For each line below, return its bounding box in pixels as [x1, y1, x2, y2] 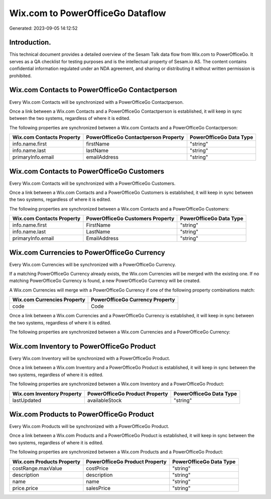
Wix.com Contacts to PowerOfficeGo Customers [9, 167, 165, 176]
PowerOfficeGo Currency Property [91, 296, 175, 303]
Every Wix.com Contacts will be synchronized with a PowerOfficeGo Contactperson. [9, 99, 184, 105]
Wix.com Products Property [12, 458, 80, 465]
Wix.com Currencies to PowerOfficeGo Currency [9, 248, 166, 257]
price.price [12, 484, 38, 491]
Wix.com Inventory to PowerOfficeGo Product [9, 342, 156, 350]
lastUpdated [12, 397, 41, 404]
